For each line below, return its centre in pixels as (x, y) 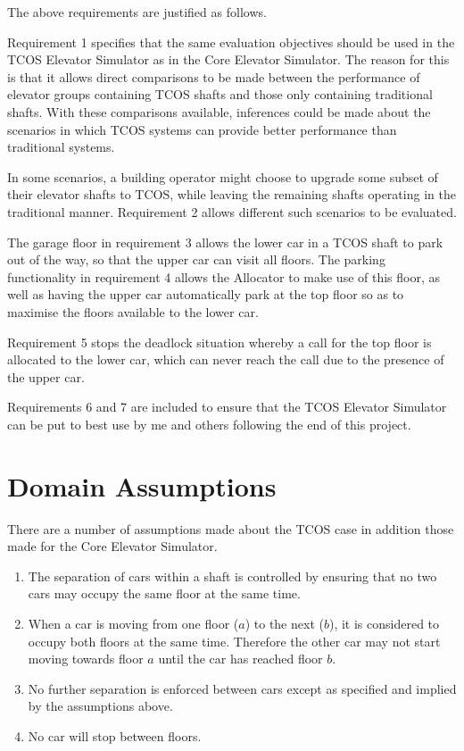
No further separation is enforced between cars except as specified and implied (242, 688)
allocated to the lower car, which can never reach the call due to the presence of (226, 359)
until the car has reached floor (240, 659)
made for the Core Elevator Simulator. (112, 546)
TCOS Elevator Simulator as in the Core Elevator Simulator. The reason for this (228, 59)
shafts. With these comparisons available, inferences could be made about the (219, 111)
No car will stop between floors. (115, 735)
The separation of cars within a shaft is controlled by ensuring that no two (232, 576)
